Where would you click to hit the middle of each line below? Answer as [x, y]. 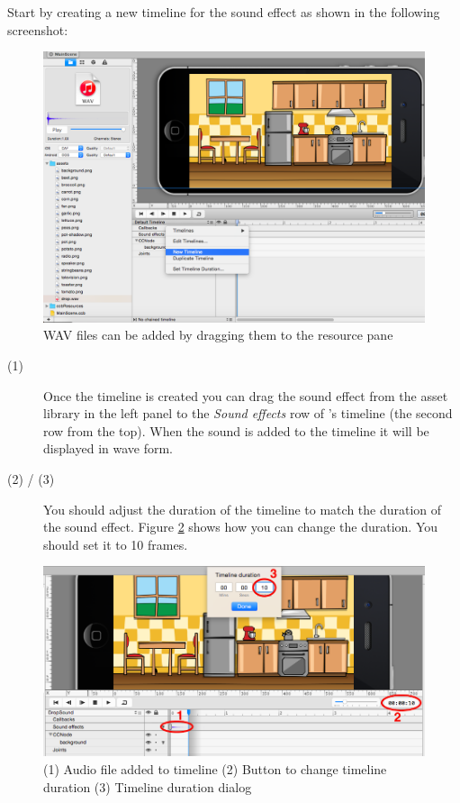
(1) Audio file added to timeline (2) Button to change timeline [215, 768]
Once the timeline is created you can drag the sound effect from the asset [246, 395]
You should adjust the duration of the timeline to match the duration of [243, 509]
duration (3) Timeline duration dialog [148, 786]
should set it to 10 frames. [116, 544]
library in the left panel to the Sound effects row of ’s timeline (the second [248, 413]
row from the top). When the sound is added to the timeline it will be [236, 430]
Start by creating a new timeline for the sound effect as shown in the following [224, 12]
